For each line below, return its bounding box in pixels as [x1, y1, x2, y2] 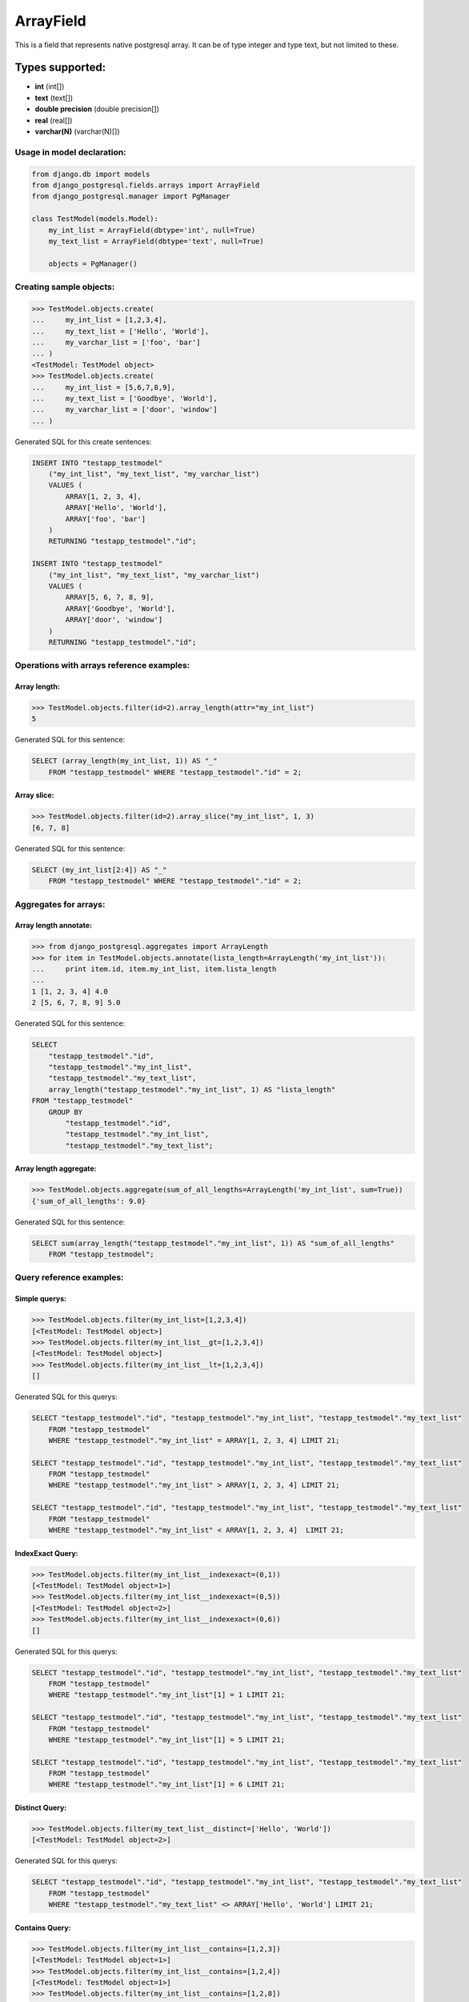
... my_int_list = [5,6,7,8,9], [31, 383, 176, 392]
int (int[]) [34, 82, 65, 91]
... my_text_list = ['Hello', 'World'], [31, 327, 210, 336]
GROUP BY [48, 1108, 83, 1116]
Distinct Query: [14, 1803, 67, 1813]
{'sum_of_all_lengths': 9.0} [31, 1196, 146, 1205]
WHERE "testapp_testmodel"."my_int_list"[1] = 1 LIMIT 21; [48, 1690, 286, 1699]
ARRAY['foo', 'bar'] [65, 514, 146, 524]
